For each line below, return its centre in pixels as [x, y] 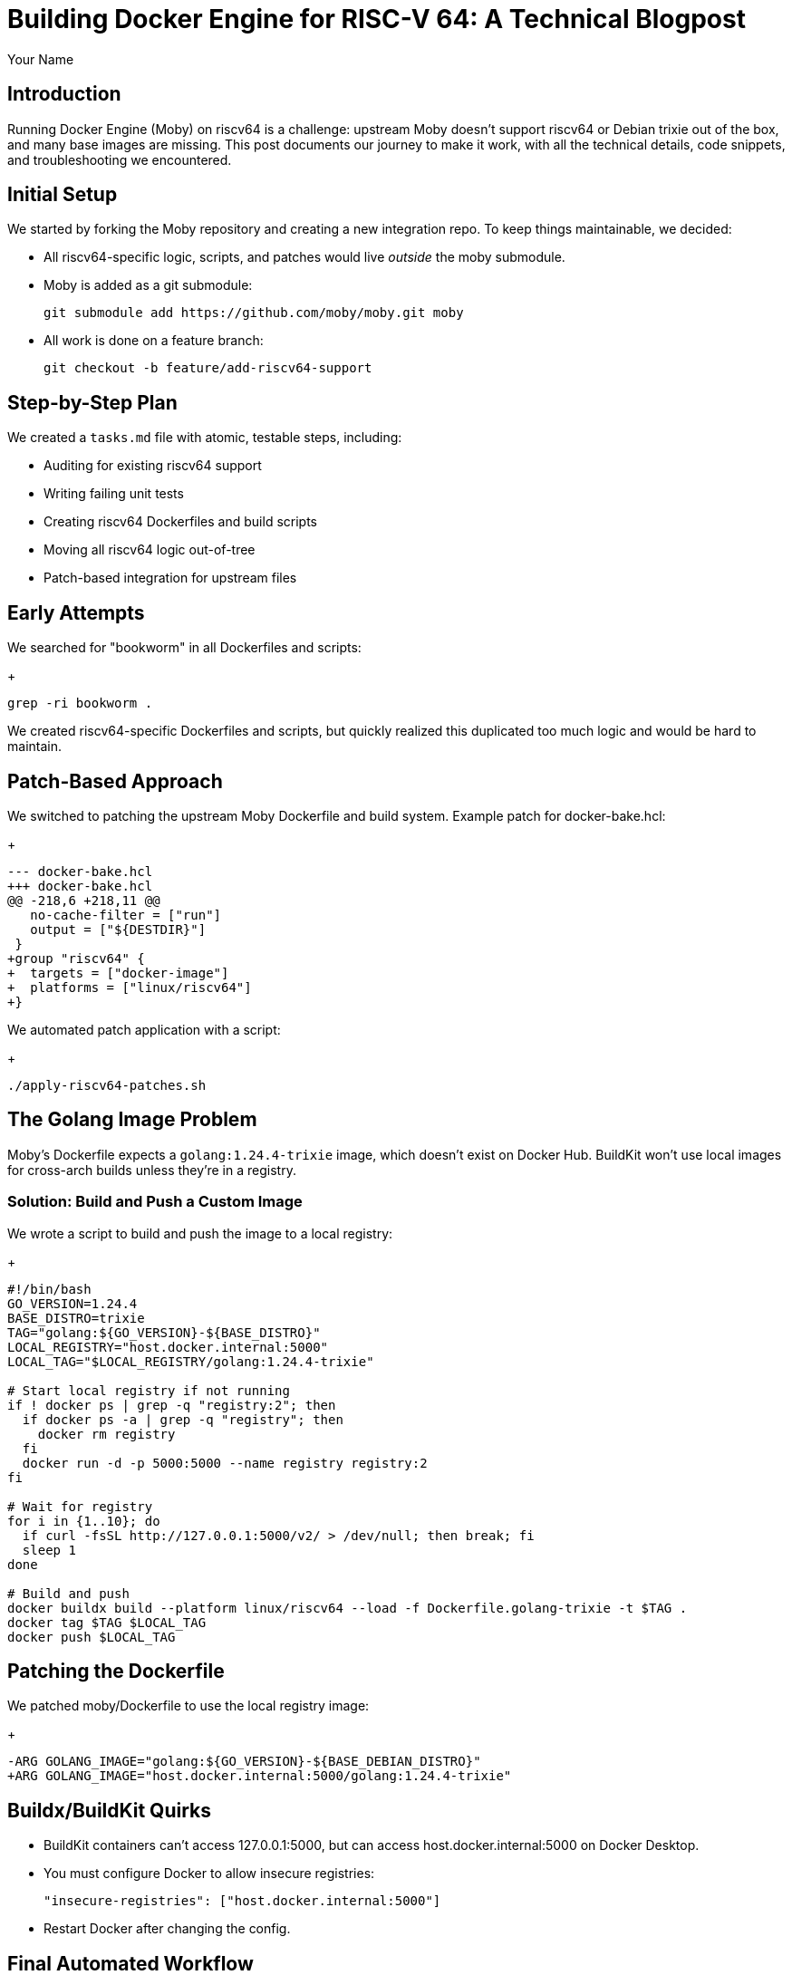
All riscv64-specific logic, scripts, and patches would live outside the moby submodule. [304, 257]
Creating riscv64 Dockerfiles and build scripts [180, 522]
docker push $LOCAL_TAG [92, 1637]
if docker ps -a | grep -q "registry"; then [183, 1419]
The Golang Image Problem [132, 1120]
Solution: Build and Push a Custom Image [155, 1202]
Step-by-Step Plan [92, 402]
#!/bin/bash [49, 1289]
